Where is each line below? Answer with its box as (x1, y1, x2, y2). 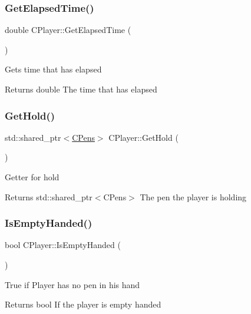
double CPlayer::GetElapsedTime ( (5, 24, 131, 36)
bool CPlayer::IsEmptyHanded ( (5, 239, 121, 251)
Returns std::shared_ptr (5, 190, 93, 203)
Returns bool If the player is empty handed (5, 298, 161, 310)
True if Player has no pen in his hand (5, 278, 140, 290)
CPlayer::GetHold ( (108, 131, 179, 143)
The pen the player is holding (140, 190, 247, 203)
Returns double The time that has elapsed (5, 83, 157, 95)
